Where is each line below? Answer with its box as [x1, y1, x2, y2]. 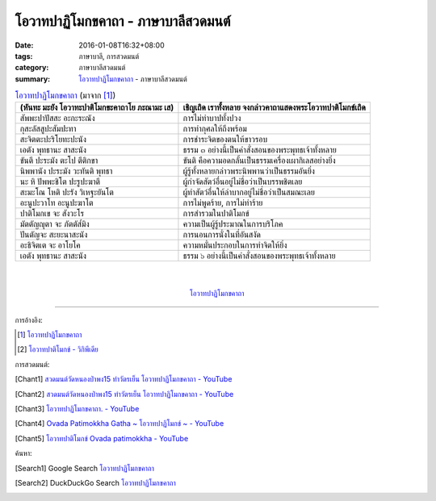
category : [15, 63, 49, 73]
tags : [15, 51, 33, 61]
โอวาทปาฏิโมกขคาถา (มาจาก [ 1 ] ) [15, 90, 116, 101]
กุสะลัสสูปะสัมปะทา [19, 123, 77, 135]
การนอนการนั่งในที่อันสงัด [182, 229, 262, 240]
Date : [15, 40, 34, 50]
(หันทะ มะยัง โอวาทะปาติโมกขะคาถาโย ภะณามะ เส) [19, 102, 174, 113]
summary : [15, 73, 51, 84]
